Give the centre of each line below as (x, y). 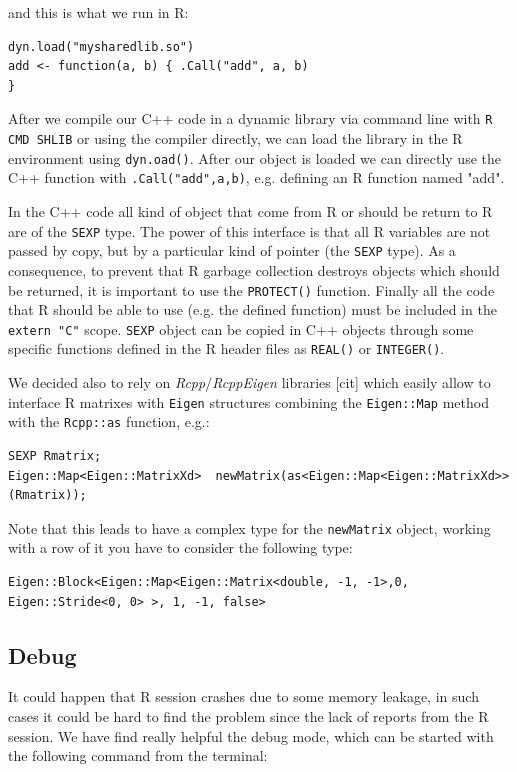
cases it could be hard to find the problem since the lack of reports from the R (248, 715)
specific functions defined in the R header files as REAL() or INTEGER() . (226, 348)
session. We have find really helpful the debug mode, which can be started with (251, 735)
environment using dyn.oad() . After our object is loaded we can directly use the (254, 157)
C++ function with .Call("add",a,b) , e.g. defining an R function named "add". (256, 177)
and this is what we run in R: (98, 12)
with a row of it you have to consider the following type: (180, 547)
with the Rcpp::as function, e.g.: (109, 421)
